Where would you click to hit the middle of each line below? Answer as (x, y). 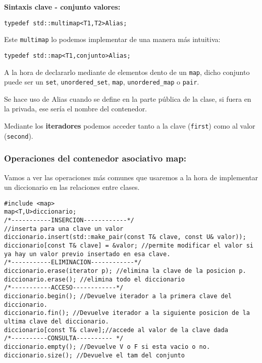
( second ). (19, 135)
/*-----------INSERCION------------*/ (69, 220)
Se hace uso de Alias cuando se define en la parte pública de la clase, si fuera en (128, 98)
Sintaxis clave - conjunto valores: (62, 7)
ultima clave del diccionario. (57, 321)
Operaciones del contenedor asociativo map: (95, 158)
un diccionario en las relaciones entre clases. (72, 187)
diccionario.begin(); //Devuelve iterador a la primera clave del (118, 296)
